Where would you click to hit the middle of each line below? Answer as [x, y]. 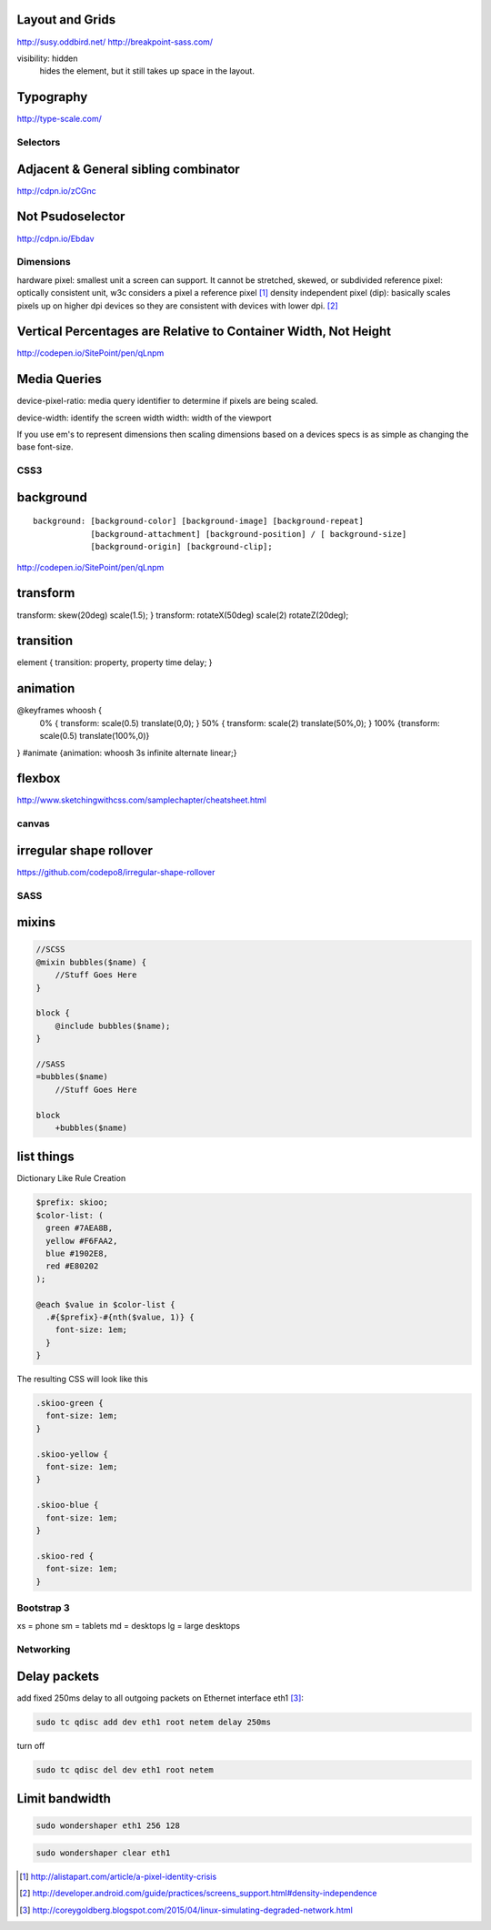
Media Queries [59, 379]
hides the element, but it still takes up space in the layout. [147, 71]
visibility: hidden [47, 58]
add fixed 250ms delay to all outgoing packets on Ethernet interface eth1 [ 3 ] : [160, 1698]
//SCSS [50, 950]
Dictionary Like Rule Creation [71, 1178]
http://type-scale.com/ [59, 119]
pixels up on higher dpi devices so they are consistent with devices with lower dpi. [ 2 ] [177, 306]
